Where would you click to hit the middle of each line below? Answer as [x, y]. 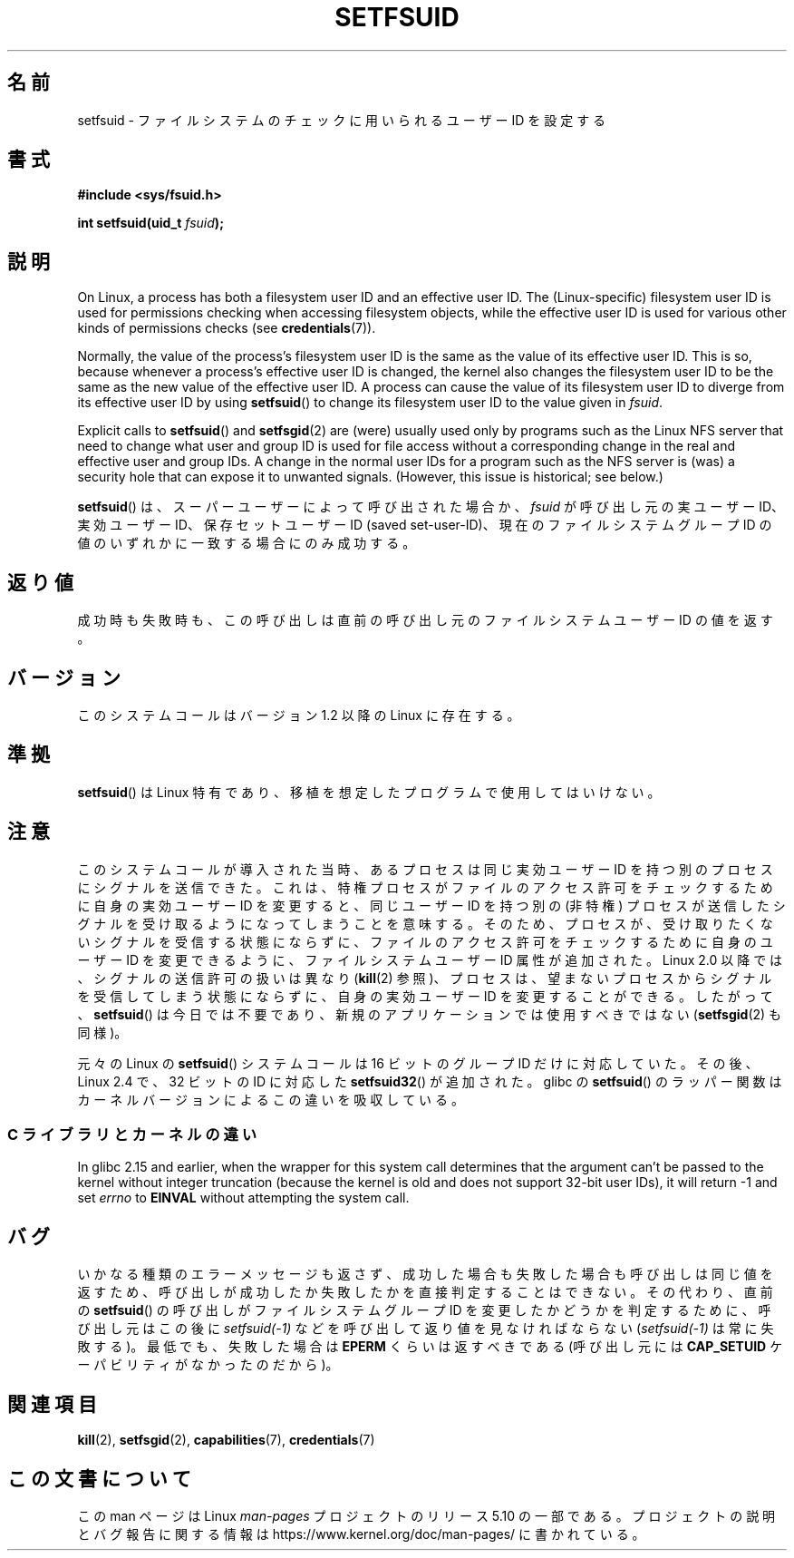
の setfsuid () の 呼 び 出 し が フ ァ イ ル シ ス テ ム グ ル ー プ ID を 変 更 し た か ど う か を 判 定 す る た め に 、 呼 [424, 1310]
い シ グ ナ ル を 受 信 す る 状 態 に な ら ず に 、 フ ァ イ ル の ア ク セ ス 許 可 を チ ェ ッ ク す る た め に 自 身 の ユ [425, 941]
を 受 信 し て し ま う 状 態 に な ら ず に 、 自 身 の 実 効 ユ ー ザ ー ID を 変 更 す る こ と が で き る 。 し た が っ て [425, 996]
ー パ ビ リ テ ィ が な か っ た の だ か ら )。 [208, 1365]
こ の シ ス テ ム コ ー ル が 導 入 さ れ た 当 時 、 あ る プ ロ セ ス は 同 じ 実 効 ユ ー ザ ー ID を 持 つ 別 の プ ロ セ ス [425, 869]
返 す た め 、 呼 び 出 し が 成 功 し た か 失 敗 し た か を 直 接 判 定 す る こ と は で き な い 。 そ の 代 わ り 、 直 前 [425, 1292]
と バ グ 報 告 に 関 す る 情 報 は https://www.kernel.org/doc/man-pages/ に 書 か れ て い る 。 [361, 1534]
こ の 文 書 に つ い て [99, 1478]
